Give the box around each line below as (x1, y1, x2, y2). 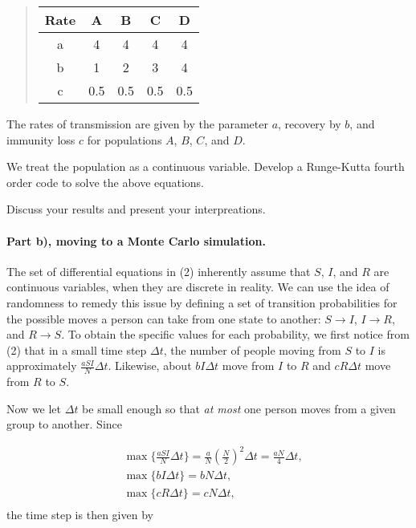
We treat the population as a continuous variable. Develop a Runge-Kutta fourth (6, 158, 405, 175)
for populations (87, 131, 162, 148)
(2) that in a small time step (6, 341, 147, 358)
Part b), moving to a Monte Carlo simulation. (6, 232, 266, 249)
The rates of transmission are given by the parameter (6, 116, 268, 132)
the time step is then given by (6, 506, 153, 522)
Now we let (6, 400, 62, 416)
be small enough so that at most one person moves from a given (82, 400, 396, 416)
